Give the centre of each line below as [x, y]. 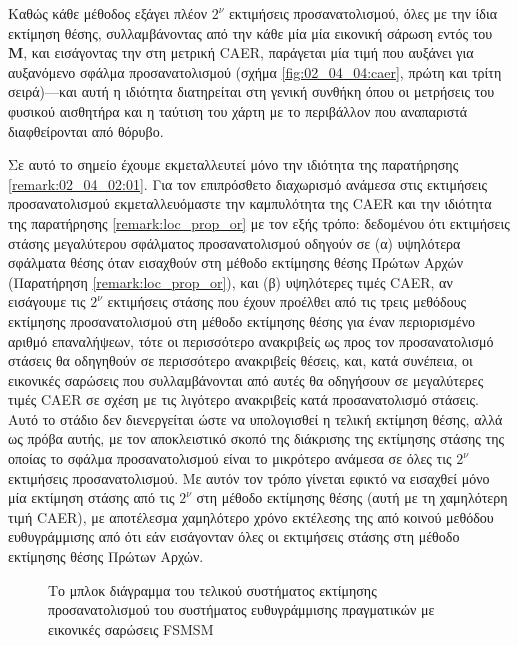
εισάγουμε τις [47, 301]
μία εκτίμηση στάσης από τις [91, 497]
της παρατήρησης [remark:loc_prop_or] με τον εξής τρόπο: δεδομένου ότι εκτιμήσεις [259, 222]
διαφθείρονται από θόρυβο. [86, 130]
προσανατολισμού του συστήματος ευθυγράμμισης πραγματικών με [241, 609]
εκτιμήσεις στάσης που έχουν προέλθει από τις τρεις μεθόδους [287, 301]
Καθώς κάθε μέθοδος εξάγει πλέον [108, 13]
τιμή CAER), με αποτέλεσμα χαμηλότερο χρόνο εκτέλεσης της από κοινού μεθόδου [251, 516]
